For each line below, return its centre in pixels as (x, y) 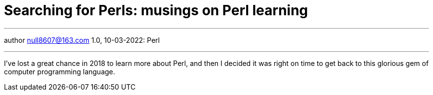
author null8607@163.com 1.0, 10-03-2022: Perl (82, 40)
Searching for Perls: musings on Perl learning (156, 10)
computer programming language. (60, 71)
